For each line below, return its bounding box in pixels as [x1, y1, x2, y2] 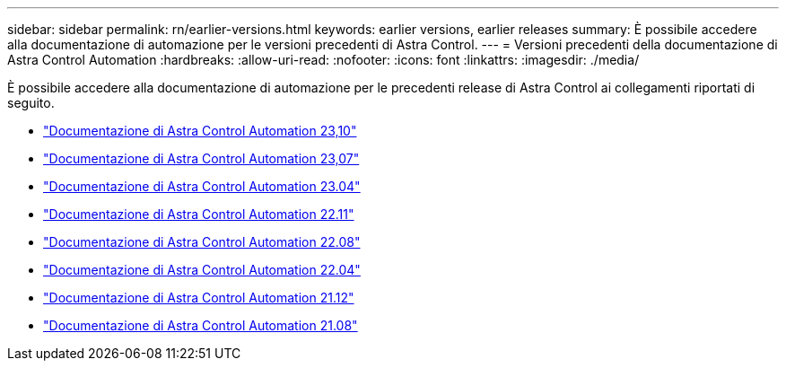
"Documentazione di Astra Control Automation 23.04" [43, 179, 361, 194]
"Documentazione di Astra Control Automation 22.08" [43, 234, 361, 250]
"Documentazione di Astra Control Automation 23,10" [43, 123, 357, 138]
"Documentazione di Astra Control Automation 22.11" [43, 206, 354, 222]
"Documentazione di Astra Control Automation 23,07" [43, 151, 360, 166]
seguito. [7, 95, 55, 110]
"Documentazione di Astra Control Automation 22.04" [43, 262, 361, 277]
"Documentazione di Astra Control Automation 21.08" [43, 318, 358, 333]
